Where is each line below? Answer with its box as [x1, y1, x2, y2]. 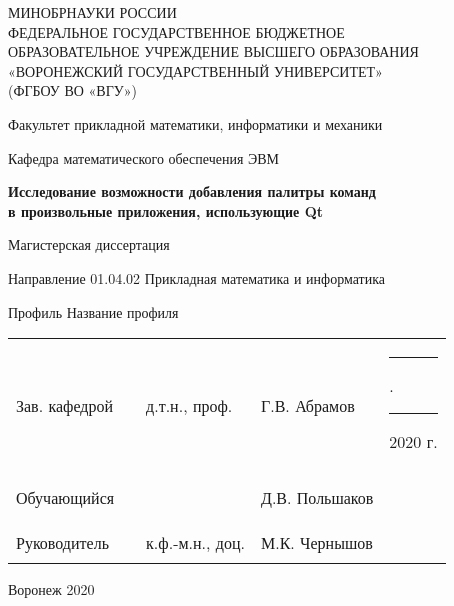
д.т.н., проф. [146, 393, 233, 417]
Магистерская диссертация [8, 234, 170, 255]
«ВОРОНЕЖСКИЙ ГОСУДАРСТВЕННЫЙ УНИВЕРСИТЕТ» [8, 60, 383, 81]
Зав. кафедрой [16, 393, 114, 417]
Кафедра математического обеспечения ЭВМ [8, 147, 280, 168]
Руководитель [16, 531, 109, 555]
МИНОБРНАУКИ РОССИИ [8, 2, 177, 22]
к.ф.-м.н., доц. [146, 531, 245, 555]
